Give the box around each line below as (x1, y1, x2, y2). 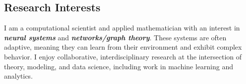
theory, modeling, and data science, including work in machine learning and (4, 61, 234, 71)
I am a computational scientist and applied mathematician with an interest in (4, 23, 240, 33)
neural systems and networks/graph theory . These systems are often (4, 32, 227, 42)
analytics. (4, 71, 33, 81)
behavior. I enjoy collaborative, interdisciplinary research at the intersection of (4, 51, 242, 61)
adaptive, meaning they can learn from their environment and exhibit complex (4, 42, 242, 52)
